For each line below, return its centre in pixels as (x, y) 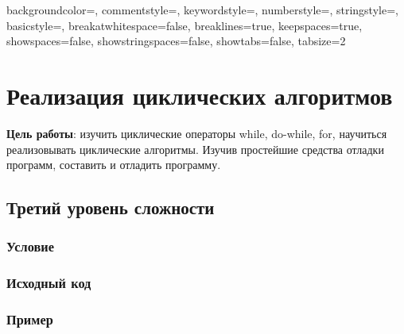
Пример (30, 319)
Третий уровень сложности (111, 207)
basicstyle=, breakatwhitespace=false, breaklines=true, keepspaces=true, (185, 25)
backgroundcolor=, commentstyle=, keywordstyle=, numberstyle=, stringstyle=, (202, 10)
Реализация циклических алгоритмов (200, 95)
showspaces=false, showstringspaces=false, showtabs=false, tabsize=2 (176, 41)
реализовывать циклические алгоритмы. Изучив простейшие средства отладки (195, 149)
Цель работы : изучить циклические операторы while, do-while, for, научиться (197, 133)
